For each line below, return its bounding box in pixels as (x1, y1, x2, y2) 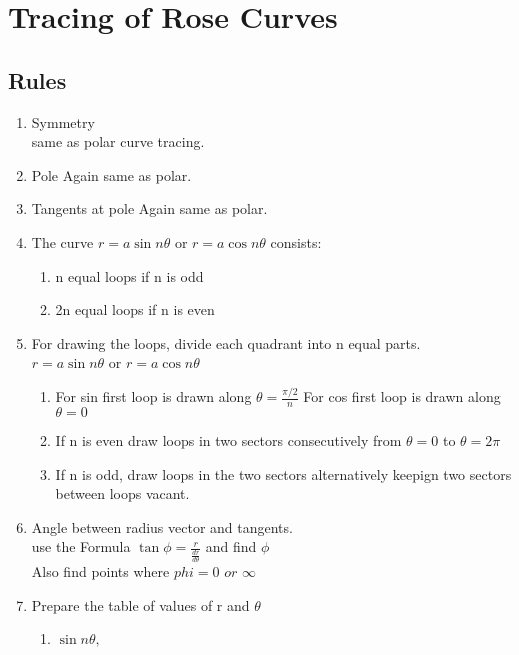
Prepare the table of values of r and (31, 594, 250, 615)
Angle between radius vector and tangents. (31, 516, 293, 537)
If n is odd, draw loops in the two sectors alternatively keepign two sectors (55, 463, 512, 484)
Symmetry (31, 111, 95, 132)
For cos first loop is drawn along (303, 386, 501, 407)
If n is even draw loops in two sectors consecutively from (55, 430, 402, 451)
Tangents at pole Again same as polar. (31, 198, 268, 219)
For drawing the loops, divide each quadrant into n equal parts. (31, 332, 421, 353)
